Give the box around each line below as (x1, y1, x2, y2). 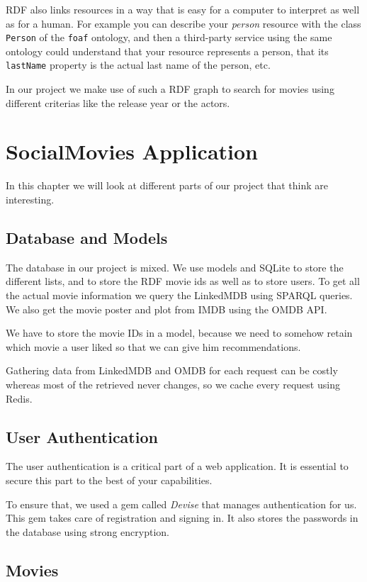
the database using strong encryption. (6, 524, 169, 539)
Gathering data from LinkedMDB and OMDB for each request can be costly (6, 363, 338, 378)
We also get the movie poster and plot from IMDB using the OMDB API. (6, 301, 327, 316)
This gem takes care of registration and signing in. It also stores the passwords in (6, 510, 358, 525)
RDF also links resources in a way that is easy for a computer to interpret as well (6, 2, 360, 16)
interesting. (6, 192, 55, 206)
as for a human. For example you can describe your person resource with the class (6, 16, 361, 30)
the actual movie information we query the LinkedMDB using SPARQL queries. (6, 287, 353, 302)
